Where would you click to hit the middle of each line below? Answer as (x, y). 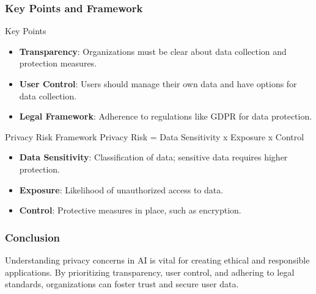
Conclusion (32, 237)
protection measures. (58, 63)
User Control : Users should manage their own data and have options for (158, 84)
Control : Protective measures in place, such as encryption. (130, 210)
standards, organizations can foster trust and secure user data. (122, 284)
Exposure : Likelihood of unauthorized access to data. (121, 189)
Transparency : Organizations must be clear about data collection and (153, 51)
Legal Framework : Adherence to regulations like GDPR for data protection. (166, 116)
